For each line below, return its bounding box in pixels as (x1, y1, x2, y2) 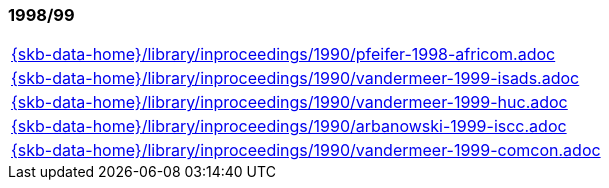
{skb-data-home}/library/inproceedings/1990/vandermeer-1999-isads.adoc (11, 68, 580, 89)
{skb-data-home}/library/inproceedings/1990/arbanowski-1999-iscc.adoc (11, 116, 567, 137)
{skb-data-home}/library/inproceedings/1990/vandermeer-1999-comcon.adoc (11, 140, 601, 161)
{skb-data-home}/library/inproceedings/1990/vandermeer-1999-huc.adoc (11, 92, 568, 113)
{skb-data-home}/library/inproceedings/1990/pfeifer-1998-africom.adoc (11, 44, 556, 65)
